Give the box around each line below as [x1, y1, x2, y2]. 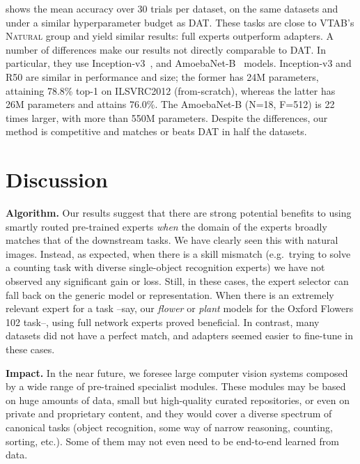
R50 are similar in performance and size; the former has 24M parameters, [6, 69, 319, 84]
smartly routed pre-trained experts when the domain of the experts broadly [6, 219, 327, 233]
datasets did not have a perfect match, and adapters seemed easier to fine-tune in [6, 328, 354, 343]
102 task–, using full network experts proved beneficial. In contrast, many [6, 314, 320, 329]
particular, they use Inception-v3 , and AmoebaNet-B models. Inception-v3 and [6, 56, 352, 70]
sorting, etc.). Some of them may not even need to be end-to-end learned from [6, 433, 339, 448]
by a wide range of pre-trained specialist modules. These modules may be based [6, 379, 346, 394]
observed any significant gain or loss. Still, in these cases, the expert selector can [6, 274, 349, 288]
